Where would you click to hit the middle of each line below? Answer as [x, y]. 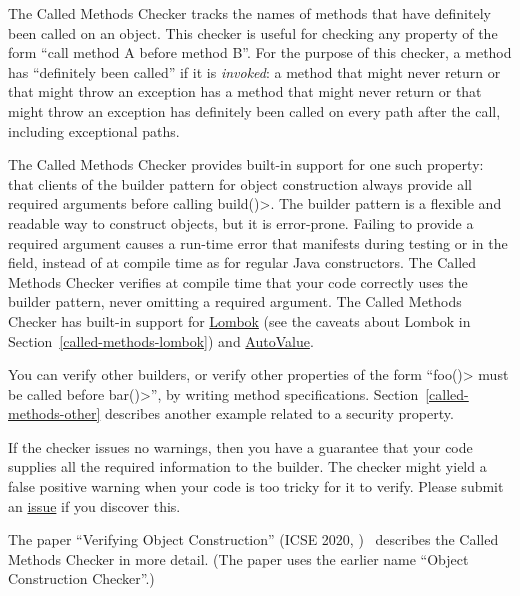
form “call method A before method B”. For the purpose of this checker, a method [260, 52]
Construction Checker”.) [81, 578]
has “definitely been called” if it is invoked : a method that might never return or [254, 71]
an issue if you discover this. [94, 505]
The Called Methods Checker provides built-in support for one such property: [246, 164]
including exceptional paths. [94, 130]
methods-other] [54, 413]
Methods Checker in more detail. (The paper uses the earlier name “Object [238, 558]
